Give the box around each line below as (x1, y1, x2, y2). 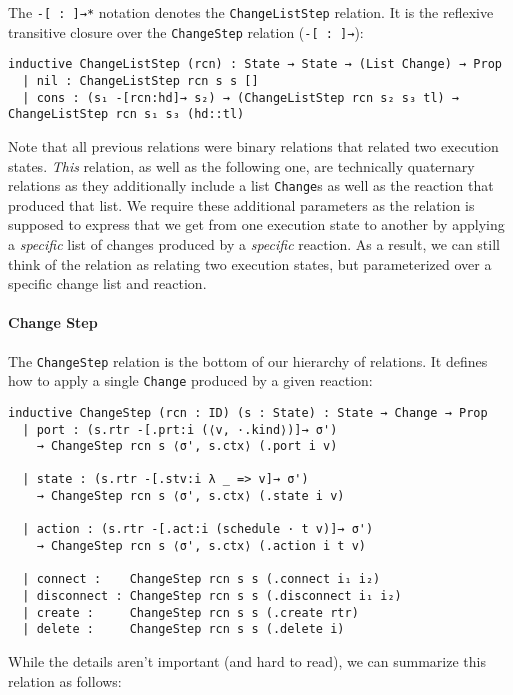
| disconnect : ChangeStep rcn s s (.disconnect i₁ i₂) (22, 589, 402, 604)
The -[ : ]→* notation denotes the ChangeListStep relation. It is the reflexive (8, 2, 494, 22)
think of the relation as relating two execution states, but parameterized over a (8, 253, 492, 274)
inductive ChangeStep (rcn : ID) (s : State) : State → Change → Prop (8, 405, 488, 420)
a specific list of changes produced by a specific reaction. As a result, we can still (8, 233, 500, 254)
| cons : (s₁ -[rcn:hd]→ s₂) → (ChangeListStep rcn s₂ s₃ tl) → (22, 90, 460, 105)
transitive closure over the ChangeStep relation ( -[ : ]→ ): (8, 21, 364, 42)
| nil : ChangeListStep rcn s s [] (22, 73, 259, 88)
